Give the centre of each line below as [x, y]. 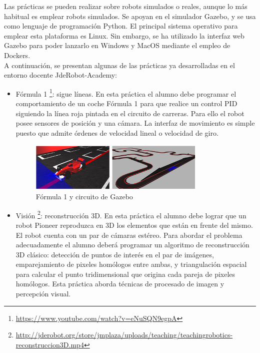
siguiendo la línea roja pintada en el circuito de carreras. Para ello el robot [130, 113]
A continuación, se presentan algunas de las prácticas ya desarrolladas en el [119, 65]
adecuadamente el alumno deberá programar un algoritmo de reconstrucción [132, 245]
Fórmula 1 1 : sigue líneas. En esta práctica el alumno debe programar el [126, 93]
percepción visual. [43, 294]
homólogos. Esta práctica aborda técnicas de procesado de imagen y [120, 284]
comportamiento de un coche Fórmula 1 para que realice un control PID [126, 103]
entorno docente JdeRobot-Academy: [60, 75]
